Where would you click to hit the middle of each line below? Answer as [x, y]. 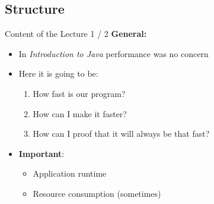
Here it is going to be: [58, 73]
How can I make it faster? [80, 113]
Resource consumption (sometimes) [97, 193]
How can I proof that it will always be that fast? [121, 134]
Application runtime [70, 173]
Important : [41, 153]
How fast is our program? [79, 93]
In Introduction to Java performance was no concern [114, 53]
